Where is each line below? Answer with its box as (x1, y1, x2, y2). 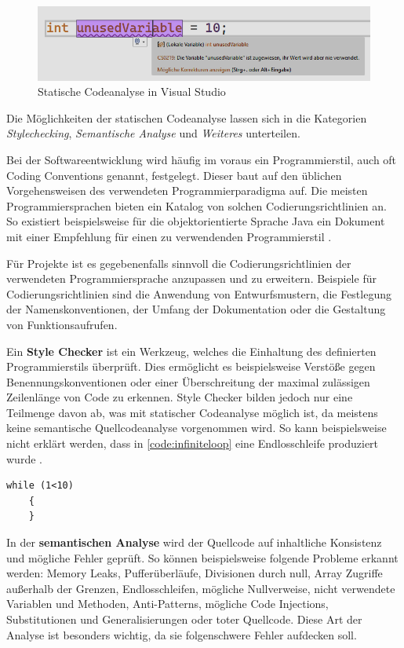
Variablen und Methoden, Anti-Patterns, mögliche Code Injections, (6, 595, 329, 612)
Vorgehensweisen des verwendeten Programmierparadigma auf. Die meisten (6, 182, 368, 199)
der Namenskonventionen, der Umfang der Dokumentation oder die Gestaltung (6, 301, 386, 317)
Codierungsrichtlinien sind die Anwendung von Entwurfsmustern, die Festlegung (6, 285, 391, 302)
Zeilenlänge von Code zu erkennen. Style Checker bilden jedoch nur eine (6, 389, 353, 405)
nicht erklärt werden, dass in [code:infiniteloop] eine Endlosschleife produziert (6, 435, 379, 452)
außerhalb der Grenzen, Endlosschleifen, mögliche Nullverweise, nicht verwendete (6, 580, 395, 596)
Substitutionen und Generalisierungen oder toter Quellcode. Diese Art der (6, 611, 362, 627)
